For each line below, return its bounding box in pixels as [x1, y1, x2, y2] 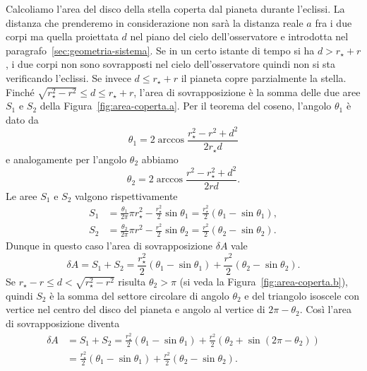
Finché [6, 84, 35, 99]
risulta [118, 274, 146, 289]
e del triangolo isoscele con [244, 288, 360, 302]
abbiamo [141, 151, 179, 166]
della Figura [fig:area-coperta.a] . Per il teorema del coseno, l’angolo [40, 98, 332, 113]
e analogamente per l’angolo [6, 151, 127, 166]
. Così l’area [299, 302, 351, 317]
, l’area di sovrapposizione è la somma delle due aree [133, 84, 361, 99]
